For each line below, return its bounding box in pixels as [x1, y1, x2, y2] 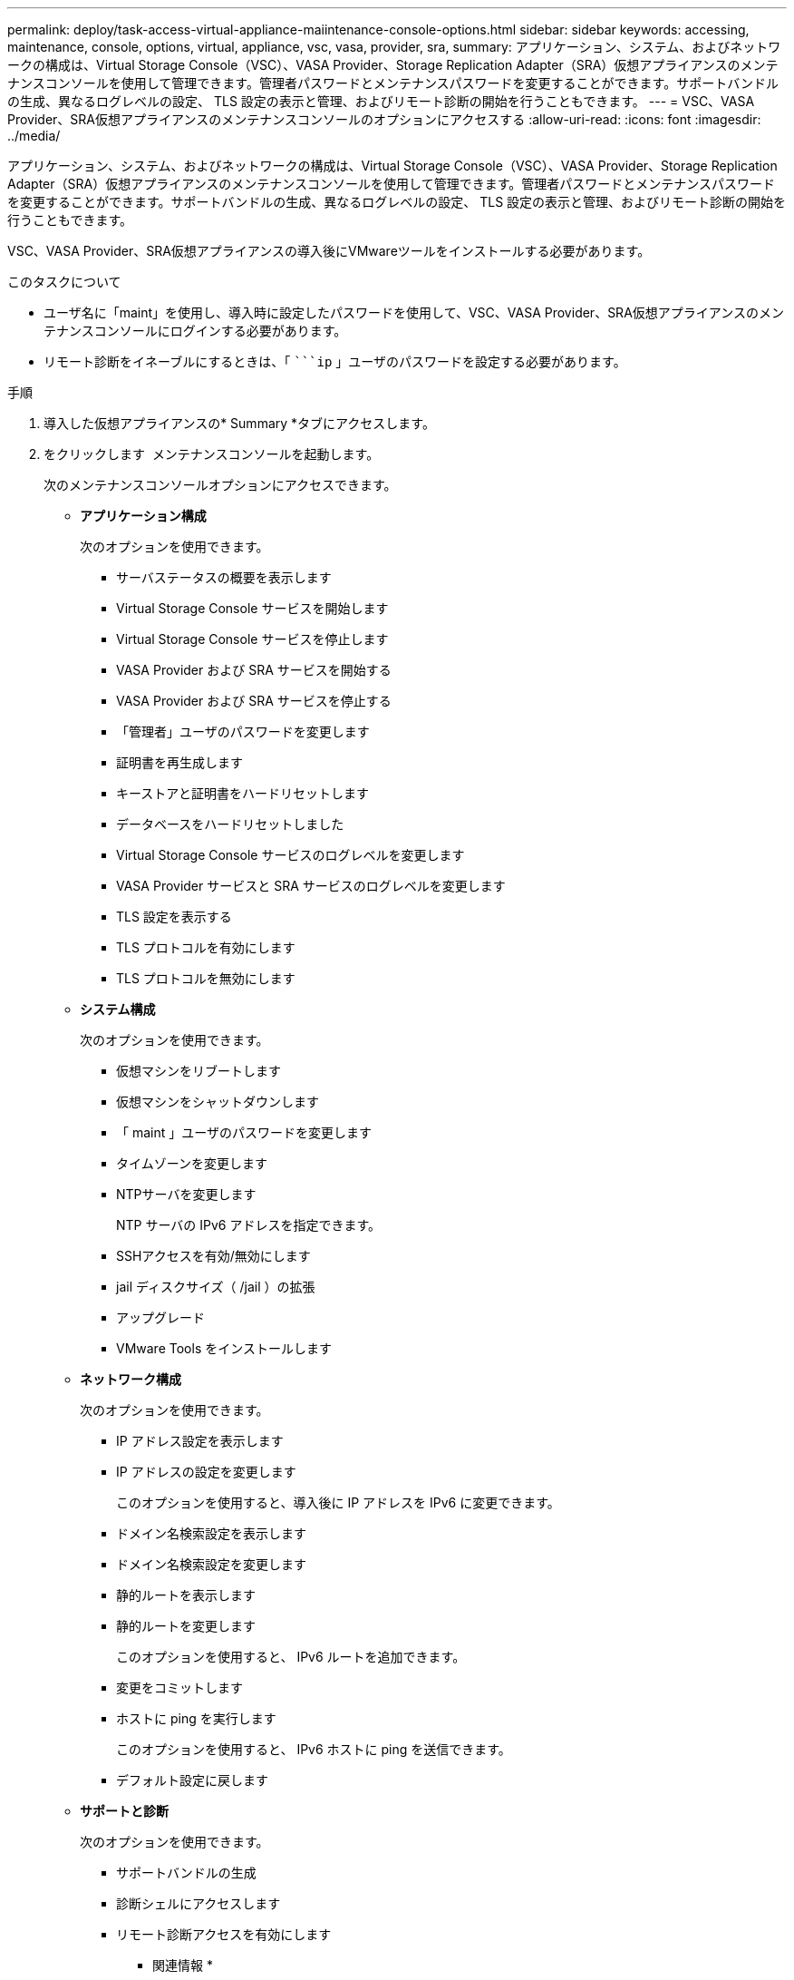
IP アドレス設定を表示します [116, 1433, 284, 1448]
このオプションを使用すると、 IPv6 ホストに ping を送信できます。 [116, 1741, 511, 1757]
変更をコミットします [116, 1680, 243, 1695]
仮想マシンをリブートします [116, 1063, 281, 1078]
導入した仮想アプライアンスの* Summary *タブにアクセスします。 [44, 415, 435, 431]
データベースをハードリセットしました [116, 816, 344, 832]
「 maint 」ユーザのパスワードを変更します [116, 1125, 372, 1140]
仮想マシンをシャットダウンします [116, 1094, 319, 1109]
